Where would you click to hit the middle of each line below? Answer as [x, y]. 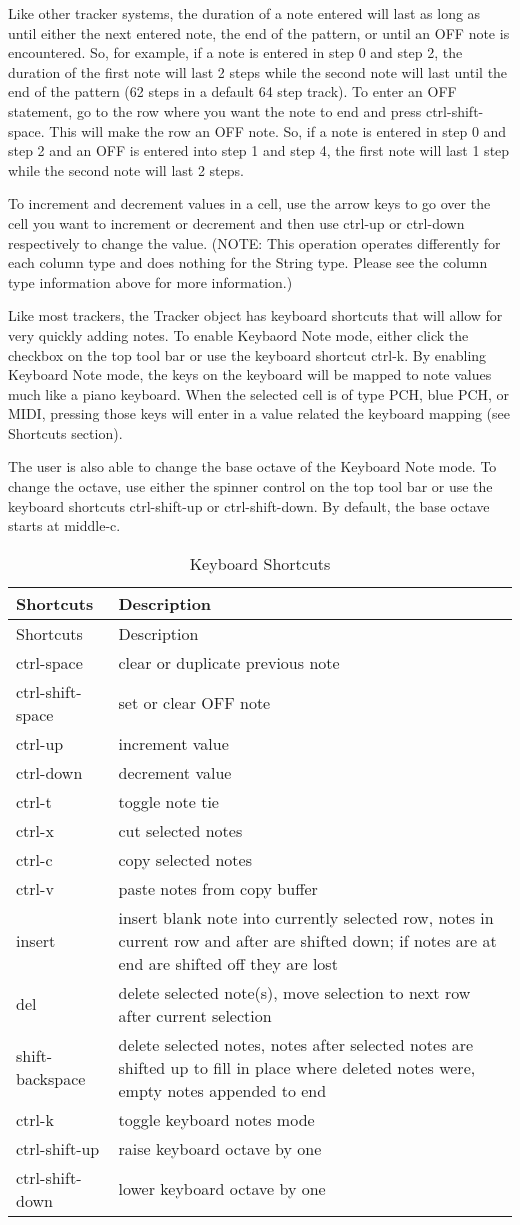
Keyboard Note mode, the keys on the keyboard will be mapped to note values [250, 374]
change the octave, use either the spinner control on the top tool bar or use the [250, 486]
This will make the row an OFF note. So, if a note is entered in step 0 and [278, 130]
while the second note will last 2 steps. [126, 169]
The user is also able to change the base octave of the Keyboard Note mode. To [252, 466]
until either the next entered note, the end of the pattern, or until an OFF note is [259, 32]
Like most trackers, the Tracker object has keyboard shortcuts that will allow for [255, 315]
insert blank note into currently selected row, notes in [306, 917]
